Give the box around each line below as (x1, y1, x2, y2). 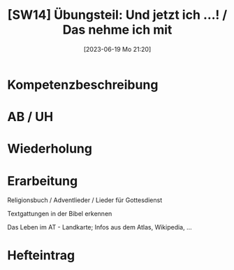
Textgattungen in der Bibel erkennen (7, 210, 112, 218)
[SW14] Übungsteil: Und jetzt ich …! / (7, 7, 228, 23)
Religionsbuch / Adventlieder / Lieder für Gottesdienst (7, 196, 163, 204)
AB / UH (7, 109, 54, 125)
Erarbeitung (7, 173, 78, 189)
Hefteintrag (7, 248, 75, 264)
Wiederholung (7, 141, 93, 157)
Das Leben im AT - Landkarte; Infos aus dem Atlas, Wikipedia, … (7, 223, 192, 232)
